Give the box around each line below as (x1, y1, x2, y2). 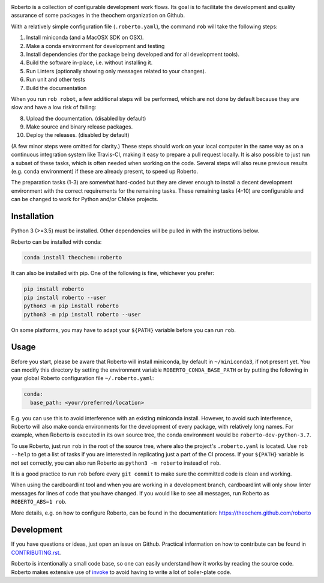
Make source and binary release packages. (26, 123, 133, 130)
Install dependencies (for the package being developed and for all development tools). (26, 50, 240, 58)
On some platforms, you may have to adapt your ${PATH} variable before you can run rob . (11, 326, 236, 333)
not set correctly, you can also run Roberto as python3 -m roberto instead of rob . (11, 459, 221, 467)
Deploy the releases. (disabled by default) (26, 131, 130, 139)
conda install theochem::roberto (23, 254, 122, 261)
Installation (11, 211, 54, 222)
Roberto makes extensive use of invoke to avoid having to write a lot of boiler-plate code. (11, 568, 232, 576)
